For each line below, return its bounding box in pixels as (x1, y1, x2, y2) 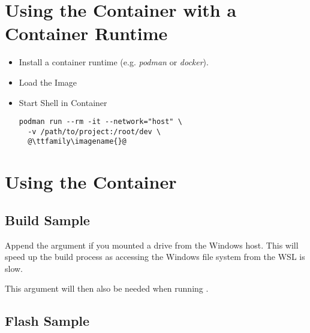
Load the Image (19, 75, 77, 88)
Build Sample (5, 210, 90, 229)
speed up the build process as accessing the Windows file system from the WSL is (5, 250, 305, 263)
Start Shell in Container (19, 96, 107, 108)
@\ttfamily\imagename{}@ (28, 137, 127, 146)
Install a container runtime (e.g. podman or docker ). (19, 56, 209, 68)
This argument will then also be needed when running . (5, 282, 209, 295)
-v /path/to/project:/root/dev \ (28, 127, 161, 136)
